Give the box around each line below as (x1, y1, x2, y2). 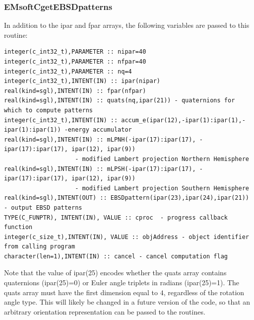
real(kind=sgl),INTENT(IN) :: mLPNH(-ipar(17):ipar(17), (4, 136, 196, 143)
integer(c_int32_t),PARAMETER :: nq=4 (4, 68, 132, 75)
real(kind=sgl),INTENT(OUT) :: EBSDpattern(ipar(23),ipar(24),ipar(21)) (4, 194, 249, 202)
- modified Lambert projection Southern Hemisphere (75, 184, 249, 192)
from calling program (4, 243, 75, 250)
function (4, 224, 33, 231)
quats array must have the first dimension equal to (4, 287, 158, 297)
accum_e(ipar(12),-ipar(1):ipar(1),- (121, 116, 246, 124)
